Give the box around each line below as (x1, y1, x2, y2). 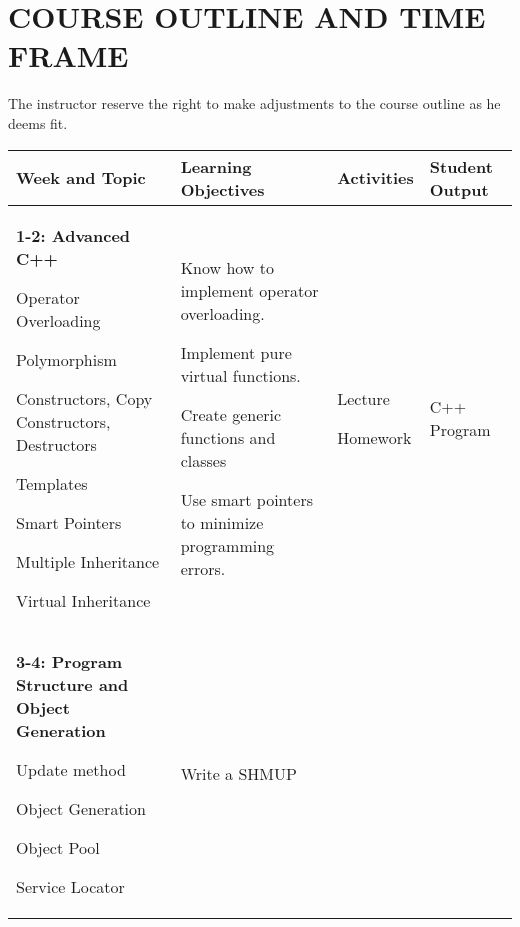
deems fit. (8, 112, 68, 133)
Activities (337, 166, 414, 189)
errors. (180, 556, 226, 580)
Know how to (180, 255, 274, 279)
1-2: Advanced (16, 223, 131, 247)
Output (429, 177, 489, 201)
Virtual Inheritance (16, 588, 151, 612)
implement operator (180, 278, 319, 302)
